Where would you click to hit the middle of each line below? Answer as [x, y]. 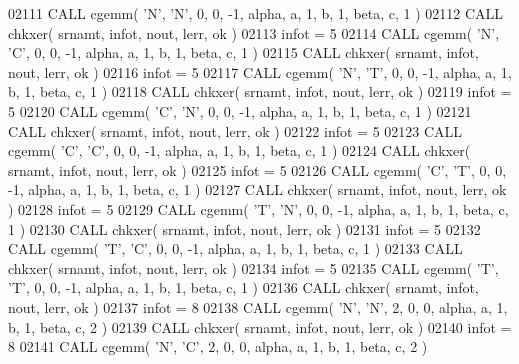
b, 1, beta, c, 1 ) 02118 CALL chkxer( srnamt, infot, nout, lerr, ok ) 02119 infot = [260, 91]
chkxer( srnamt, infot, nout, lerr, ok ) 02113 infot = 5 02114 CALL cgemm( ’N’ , [254, 32]
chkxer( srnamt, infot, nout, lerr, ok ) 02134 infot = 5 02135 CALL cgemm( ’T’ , [253, 267]
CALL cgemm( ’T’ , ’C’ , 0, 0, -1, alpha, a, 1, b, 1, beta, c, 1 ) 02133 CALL [235, 248]
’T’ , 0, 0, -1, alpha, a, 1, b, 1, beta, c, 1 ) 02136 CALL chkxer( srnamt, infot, [243, 287]
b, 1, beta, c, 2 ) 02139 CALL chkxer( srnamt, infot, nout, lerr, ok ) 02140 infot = [260, 326]
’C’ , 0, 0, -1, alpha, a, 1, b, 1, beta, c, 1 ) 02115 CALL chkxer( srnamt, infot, [243, 52]
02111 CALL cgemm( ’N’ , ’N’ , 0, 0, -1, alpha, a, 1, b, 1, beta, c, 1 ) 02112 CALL [256, 13]
